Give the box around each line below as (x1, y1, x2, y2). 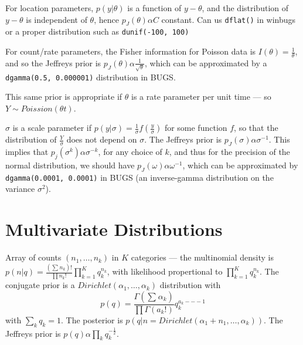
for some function (164, 121, 227, 134)
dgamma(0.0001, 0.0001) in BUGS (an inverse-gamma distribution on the (5, 171, 274, 183)
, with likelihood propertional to (107, 265, 223, 278)
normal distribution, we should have (5, 159, 135, 171)
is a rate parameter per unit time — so (131, 90, 271, 103)
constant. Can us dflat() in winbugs (161, 13, 296, 25)
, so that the (234, 121, 278, 134)
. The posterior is (61, 314, 123, 326)
